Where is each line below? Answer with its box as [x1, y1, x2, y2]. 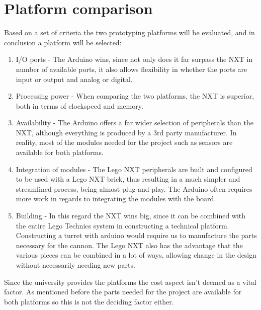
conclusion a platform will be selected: [4, 37, 122, 47]
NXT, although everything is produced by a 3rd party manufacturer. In [16, 127, 237, 137]
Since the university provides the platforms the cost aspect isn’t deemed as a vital [4, 276, 256, 287]
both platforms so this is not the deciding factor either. [4, 296, 174, 306]
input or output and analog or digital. [16, 73, 133, 84]
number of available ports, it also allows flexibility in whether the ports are [16, 63, 247, 74]
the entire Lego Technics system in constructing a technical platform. [16, 220, 229, 230]
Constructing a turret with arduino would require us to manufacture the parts [16, 230, 257, 241]
